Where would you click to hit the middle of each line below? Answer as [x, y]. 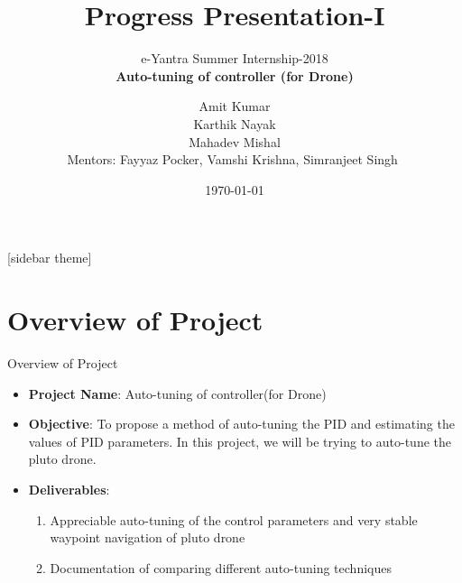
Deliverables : [69, 489]
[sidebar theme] [50, 258]
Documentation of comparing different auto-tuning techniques [221, 567]
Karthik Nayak [235, 123]
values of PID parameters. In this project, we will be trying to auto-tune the [240, 441]
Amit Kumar [235, 106]
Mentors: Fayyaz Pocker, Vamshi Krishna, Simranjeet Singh [232, 159]
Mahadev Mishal [235, 141]
